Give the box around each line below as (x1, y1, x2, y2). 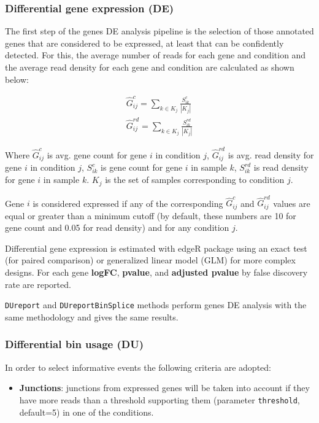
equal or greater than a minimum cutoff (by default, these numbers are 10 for (5, 209, 296, 222)
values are (273, 196, 310, 209)
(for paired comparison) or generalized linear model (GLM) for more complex (5, 254, 296, 266)
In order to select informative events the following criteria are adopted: (5, 360, 271, 373)
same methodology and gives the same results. (5, 310, 179, 323)
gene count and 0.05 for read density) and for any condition (5, 221, 229, 234)
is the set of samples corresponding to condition (105, 173, 285, 186)
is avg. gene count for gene (47, 149, 147, 161)
